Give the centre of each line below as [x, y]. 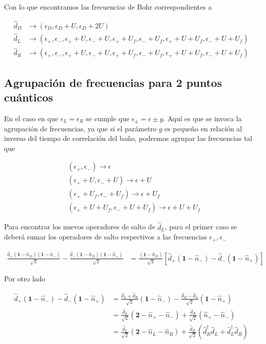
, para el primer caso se [201, 227]
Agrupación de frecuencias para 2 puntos [113, 82]
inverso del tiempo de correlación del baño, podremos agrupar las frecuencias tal [128, 138]
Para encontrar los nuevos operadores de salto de [80, 227]
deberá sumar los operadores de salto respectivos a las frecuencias [106, 237]
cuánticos [29, 97]
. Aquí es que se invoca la [202, 118]
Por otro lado [25, 278]
